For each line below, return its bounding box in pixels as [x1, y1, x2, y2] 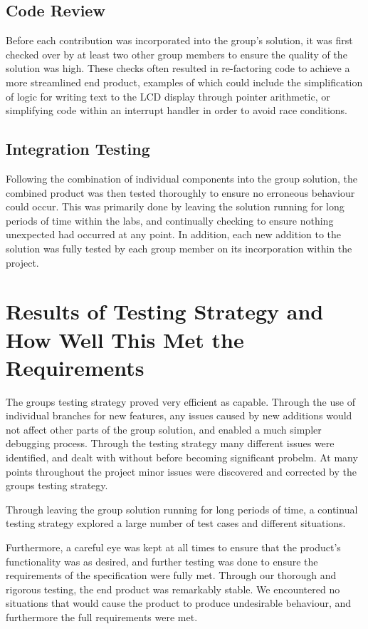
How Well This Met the [6, 324, 244, 354]
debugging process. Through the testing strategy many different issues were [6, 436, 335, 451]
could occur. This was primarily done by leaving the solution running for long [6, 199, 345, 214]
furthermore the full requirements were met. [6, 609, 198, 624]
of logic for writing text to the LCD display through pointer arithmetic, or [6, 88, 330, 103]
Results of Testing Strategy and [6, 297, 324, 326]
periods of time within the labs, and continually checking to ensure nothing [6, 213, 334, 227]
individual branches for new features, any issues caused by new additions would [6, 408, 352, 423]
